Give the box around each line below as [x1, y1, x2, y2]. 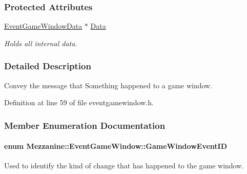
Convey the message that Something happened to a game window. [4, 80, 213, 90]
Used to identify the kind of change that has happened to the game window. [4, 160, 244, 171]
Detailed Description [4, 60, 91, 72]
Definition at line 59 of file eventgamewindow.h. [4, 97, 154, 108]
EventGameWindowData [4, 21, 83, 31]
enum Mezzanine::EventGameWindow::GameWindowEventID [4, 141, 228, 151]
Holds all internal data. [4, 37, 77, 48]
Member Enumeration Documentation [4, 119, 166, 131]
